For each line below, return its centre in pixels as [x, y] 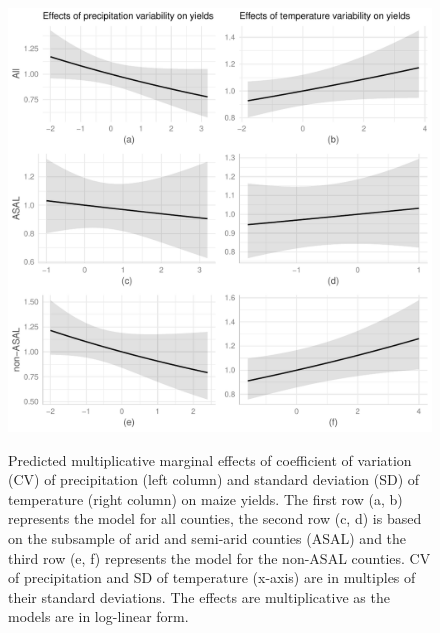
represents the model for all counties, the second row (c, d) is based [215, 518]
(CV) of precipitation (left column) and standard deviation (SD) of [214, 479]
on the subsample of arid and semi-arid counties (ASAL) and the [207, 537]
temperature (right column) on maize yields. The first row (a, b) [205, 498]
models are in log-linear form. [98, 616]
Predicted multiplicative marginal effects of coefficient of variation [210, 459]
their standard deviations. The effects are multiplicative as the [199, 596]
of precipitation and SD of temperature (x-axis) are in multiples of [212, 577]
